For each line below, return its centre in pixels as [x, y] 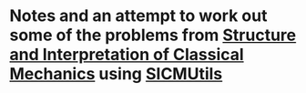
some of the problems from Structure [153, 35]
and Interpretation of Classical [127, 55]
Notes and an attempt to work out [138, 16]
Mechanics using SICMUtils [116, 74]
